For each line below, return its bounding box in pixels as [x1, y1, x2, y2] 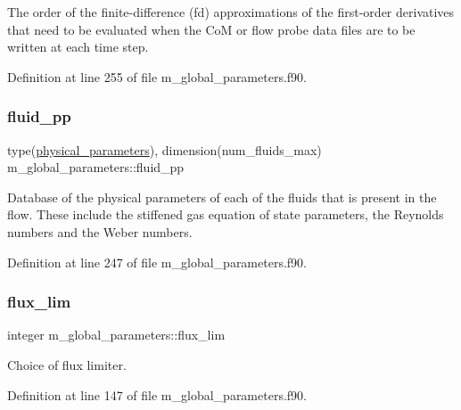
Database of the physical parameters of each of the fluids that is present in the [7, 187, 437, 206]
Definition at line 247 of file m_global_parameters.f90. [7, 252, 307, 271]
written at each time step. [7, 37, 149, 56]
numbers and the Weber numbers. [7, 222, 193, 241]
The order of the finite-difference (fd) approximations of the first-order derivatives [7, 3, 455, 20]
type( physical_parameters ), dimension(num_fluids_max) [7, 140, 322, 159]
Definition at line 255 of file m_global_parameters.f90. [7, 67, 307, 86]
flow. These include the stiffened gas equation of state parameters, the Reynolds [7, 205, 444, 224]
